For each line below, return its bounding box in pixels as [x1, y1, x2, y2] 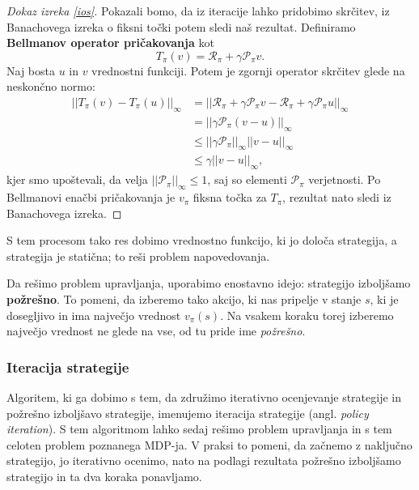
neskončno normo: [6, 78, 95, 95]
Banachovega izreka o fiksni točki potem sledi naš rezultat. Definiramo [6, 18, 356, 35]
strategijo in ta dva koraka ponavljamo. [6, 468, 202, 485]
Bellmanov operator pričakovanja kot [6, 34, 214, 51]
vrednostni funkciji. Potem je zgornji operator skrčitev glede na [91, 62, 405, 79]
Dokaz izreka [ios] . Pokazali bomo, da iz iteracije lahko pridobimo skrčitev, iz [6, 2, 390, 19]
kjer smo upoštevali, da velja [6, 171, 148, 188]
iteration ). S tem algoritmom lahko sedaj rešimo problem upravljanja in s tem [6, 420, 392, 437]
